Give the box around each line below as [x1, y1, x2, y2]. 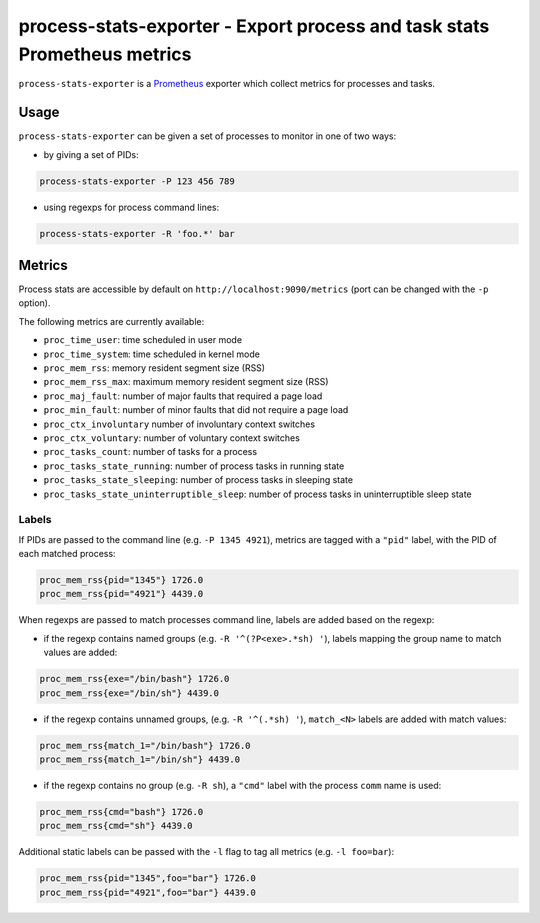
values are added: [43, 646, 118, 659]
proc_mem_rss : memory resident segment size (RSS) [43, 362, 265, 374]
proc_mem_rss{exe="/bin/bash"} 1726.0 [39, 673, 230, 685]
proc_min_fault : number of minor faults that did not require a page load [43, 404, 349, 416]
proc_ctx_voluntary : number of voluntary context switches [43, 432, 300, 444]
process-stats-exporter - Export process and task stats [18, 15, 490, 37]
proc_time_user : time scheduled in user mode [43, 334, 243, 346]
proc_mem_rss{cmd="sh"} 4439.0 [39, 820, 194, 832]
